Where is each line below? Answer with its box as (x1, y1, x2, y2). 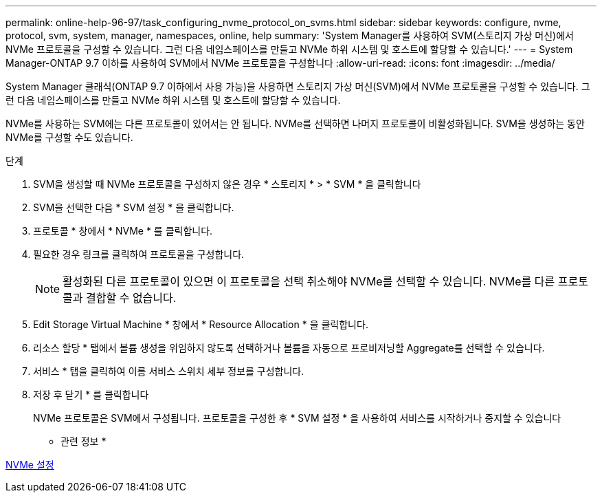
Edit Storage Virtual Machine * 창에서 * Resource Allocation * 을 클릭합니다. (33, 318, 368, 330)
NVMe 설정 (5, 459, 54, 470)
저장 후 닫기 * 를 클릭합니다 (33, 389, 149, 400)
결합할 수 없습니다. (86, 291, 177, 305)
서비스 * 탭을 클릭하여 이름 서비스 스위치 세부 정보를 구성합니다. (33, 365, 304, 377)
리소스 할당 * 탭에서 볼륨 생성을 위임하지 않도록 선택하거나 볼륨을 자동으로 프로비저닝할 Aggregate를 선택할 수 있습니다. (33, 342, 545, 354)
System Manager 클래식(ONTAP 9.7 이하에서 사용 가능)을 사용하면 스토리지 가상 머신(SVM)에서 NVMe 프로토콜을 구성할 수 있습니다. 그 (5, 80, 590, 92)
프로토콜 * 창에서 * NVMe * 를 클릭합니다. (33, 225, 213, 237)
